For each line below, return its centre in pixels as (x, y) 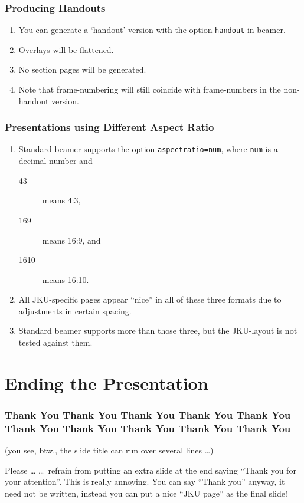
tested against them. (55, 342)
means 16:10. (66, 279)
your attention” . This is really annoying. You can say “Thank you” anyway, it (145, 481)
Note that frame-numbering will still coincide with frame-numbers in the (150, 89)
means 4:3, (61, 200)
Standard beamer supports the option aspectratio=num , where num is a (148, 149)
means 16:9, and (71, 240)
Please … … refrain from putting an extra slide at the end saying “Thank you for (151, 470)
